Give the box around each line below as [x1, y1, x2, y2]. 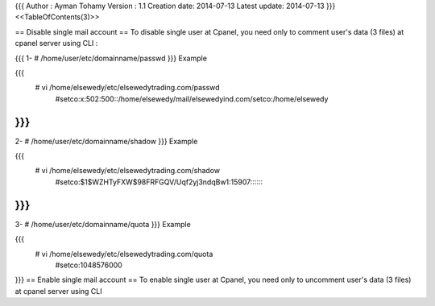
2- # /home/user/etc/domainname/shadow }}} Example [14, 136, 198, 146]
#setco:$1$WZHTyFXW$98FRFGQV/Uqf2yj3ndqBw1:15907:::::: [55, 177, 263, 187]
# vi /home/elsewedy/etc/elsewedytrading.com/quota [35, 249, 213, 258]
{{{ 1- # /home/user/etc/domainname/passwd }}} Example [14, 53, 207, 63]
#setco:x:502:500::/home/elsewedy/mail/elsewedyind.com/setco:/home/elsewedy [55, 93, 329, 104]
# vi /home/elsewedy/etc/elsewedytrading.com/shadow [35, 166, 221, 176]
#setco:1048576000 [55, 260, 122, 270]
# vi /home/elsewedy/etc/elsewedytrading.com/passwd [35, 83, 221, 93]
